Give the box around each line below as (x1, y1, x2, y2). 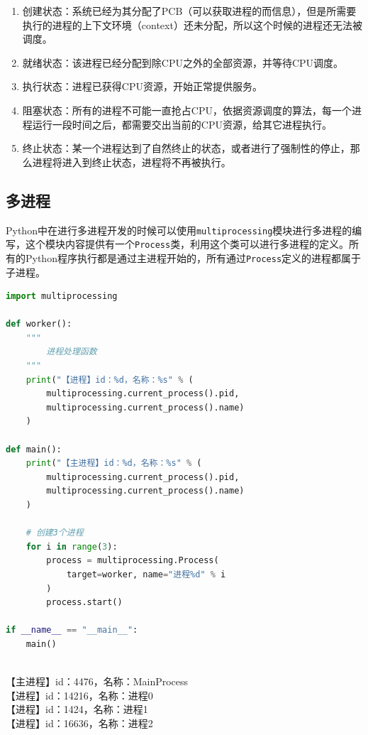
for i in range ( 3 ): (26, 541, 118, 552)
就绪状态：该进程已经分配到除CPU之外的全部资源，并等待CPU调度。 (22, 55, 344, 70)
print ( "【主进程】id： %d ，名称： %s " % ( (26, 458, 202, 469)
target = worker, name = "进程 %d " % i (66, 569, 226, 579)
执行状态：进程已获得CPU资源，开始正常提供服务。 (22, 79, 262, 94)
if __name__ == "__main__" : (6, 625, 138, 636)
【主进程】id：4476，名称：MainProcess (6, 674, 189, 689)
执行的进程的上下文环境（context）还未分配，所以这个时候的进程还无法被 (22, 17, 362, 32)
